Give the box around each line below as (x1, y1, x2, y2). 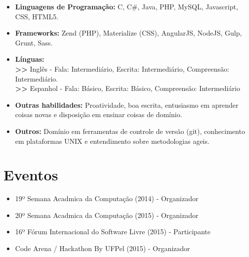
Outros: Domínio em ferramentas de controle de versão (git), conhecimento (15, 126, 245, 136)
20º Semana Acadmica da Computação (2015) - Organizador (15, 210, 199, 220)
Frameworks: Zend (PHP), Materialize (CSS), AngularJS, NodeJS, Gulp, (15, 28, 242, 38)
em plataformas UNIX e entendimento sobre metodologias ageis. (15, 135, 209, 146)
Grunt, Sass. (15, 37, 53, 47)
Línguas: (15, 54, 44, 64)
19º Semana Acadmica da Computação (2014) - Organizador (15, 193, 199, 204)
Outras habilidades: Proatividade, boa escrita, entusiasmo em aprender (15, 99, 239, 110)
